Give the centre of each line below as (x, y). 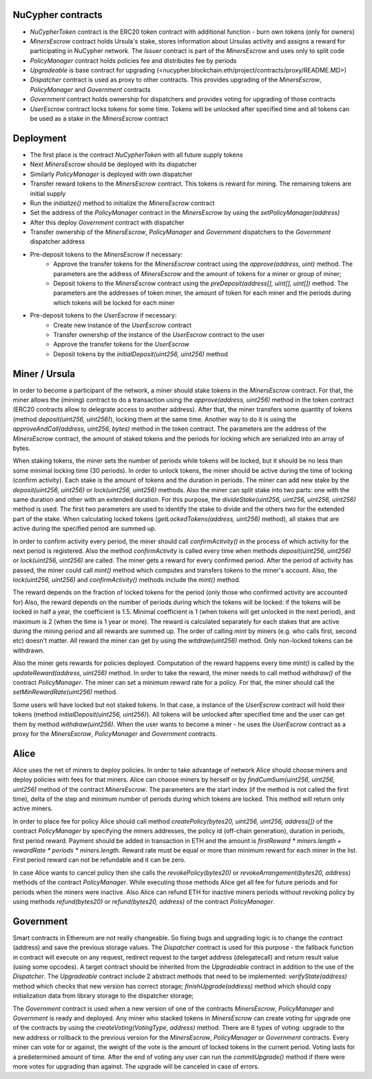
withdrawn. (29, 650)
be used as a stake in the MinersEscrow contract (99, 119)
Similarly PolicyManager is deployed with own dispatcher (111, 174)
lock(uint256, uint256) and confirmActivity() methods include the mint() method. (127, 580)
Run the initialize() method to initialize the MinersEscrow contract (122, 203)
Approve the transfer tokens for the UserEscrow (121, 344)
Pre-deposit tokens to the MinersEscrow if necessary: (106, 254)
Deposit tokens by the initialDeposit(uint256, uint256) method (141, 354)
